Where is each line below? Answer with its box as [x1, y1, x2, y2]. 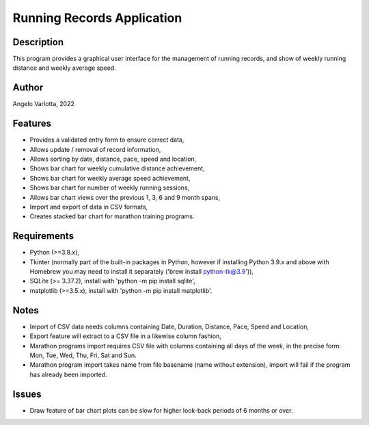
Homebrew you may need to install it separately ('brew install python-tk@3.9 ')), [29, 268, 254, 276]
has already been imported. [29, 370, 107, 378]
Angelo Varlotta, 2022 [12, 100, 74, 108]
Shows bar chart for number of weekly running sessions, [29, 183, 190, 192]
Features [12, 118, 51, 129]
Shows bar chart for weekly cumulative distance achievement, [29, 164, 205, 172]
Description [12, 36, 64, 48]
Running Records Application [12, 10, 182, 25]
